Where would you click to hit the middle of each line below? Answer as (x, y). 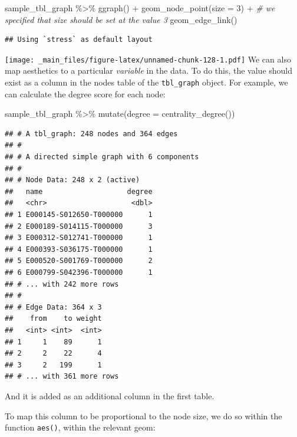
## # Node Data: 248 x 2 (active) (72, 180)
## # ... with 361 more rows (62, 377)
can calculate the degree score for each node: (85, 93)
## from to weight (53, 319)
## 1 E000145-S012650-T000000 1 (79, 215)
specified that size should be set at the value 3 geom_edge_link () (121, 19)
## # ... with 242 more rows (62, 284)
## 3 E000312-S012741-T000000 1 (79, 238)
